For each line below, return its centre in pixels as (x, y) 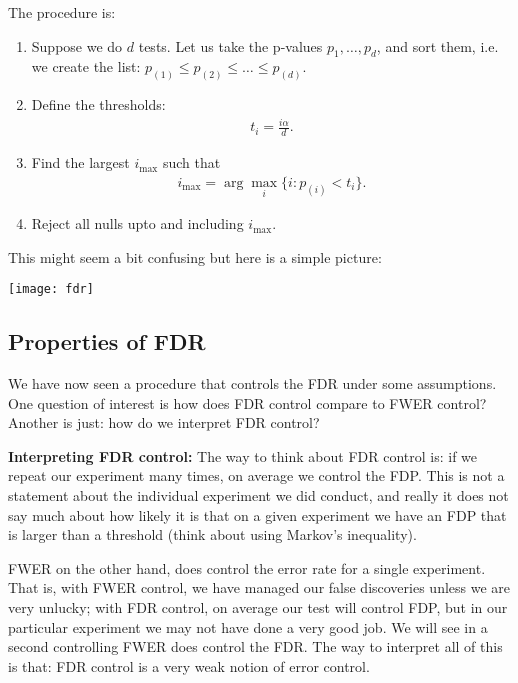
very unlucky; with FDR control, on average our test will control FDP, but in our (258, 607)
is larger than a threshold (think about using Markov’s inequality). (212, 534)
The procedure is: (62, 12)
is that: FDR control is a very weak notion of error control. (189, 665)
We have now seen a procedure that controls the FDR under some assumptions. (252, 383)
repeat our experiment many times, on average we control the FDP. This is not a (256, 475)
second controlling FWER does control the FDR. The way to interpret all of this (255, 646)
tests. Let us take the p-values (230, 45)
